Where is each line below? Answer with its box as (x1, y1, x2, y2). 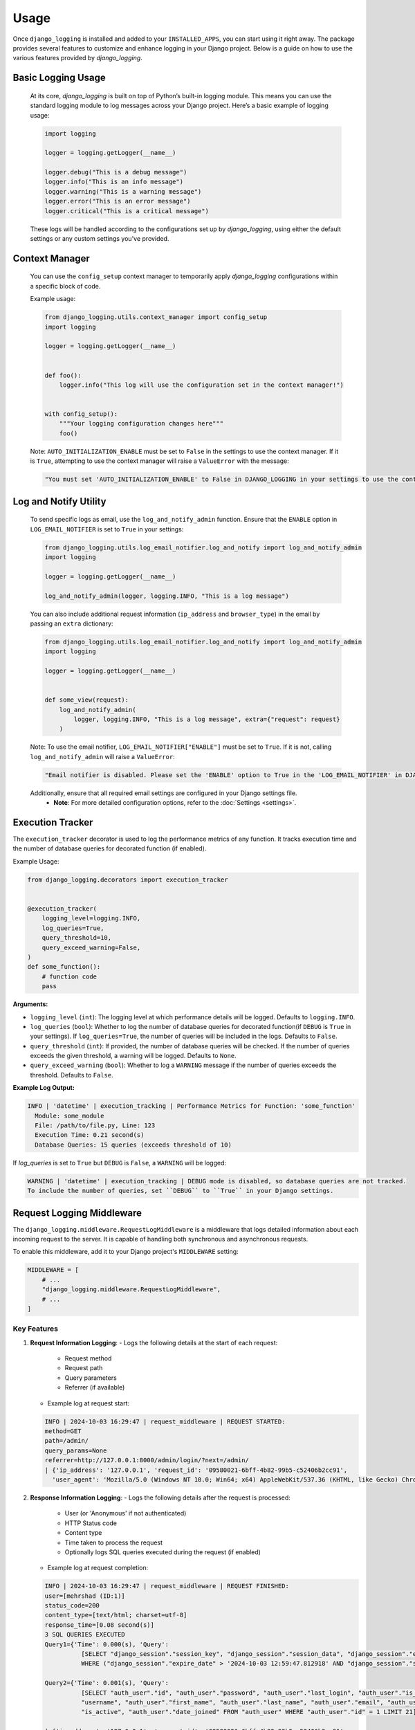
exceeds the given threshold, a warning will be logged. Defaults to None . (30, 1052, 237, 1060)
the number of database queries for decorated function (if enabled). (12, 844, 207, 853)
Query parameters (64, 1374, 117, 1382)
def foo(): (44, 371, 82, 379)
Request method (64, 1354, 112, 1363)
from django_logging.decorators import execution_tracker (27, 875, 228, 884)
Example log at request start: (47, 1399, 130, 1408)
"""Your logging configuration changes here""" (59, 419, 224, 428)
